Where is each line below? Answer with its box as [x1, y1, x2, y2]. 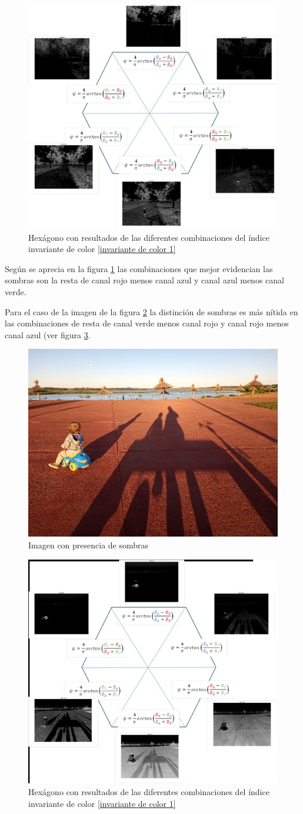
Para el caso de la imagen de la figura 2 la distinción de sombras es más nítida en [5, 305, 298, 318]
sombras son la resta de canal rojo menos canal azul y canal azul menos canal [5, 274, 284, 286]
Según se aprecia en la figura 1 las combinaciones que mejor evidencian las [5, 262, 273, 274]
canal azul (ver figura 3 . [5, 328, 91, 341]
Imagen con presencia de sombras [28, 539, 149, 551]
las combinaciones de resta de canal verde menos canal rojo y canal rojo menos [5, 317, 289, 329]
